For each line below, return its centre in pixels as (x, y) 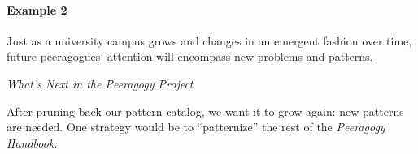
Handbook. (32, 142)
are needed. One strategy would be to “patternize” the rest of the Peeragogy (196, 127)
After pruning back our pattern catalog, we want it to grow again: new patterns (205, 111)
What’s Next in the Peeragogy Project (100, 83)
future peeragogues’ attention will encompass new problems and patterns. (190, 56)
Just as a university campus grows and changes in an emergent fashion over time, (209, 40)
